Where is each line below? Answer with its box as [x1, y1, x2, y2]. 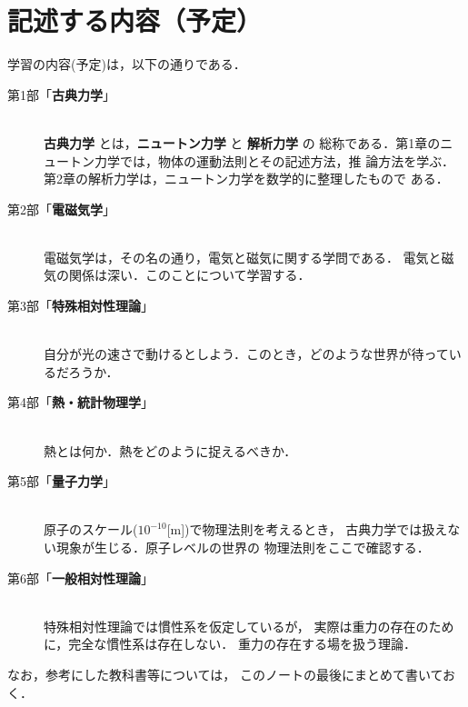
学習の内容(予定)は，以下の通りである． [7, 55, 246, 74]
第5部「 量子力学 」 [7, 472, 115, 491]
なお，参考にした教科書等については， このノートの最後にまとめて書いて [7, 664, 443, 683]
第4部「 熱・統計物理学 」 [7, 393, 154, 412]
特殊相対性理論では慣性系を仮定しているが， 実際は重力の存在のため [44, 616, 454, 635]
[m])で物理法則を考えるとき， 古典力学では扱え [166, 520, 448, 539]
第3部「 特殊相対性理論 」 [7, 296, 154, 315]
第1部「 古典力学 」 [7, 85, 115, 104]
